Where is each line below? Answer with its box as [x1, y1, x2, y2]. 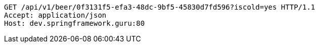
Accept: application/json [4, 11, 107, 19]
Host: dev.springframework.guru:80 [4, 19, 145, 27]
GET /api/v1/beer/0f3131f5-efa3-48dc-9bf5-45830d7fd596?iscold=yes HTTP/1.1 [4, 3, 315, 11]
